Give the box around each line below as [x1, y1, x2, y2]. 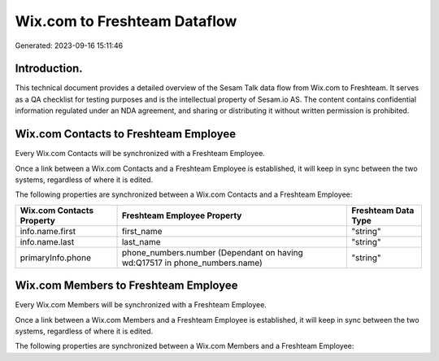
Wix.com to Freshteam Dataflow [15, 12, 237, 30]
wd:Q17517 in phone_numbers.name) [121, 257, 263, 268]
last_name [121, 236, 162, 247]
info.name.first [20, 225, 76, 237]
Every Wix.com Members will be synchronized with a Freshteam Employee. [15, 300, 267, 310]
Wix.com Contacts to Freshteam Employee [15, 127, 236, 141]
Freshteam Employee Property [121, 210, 242, 221]
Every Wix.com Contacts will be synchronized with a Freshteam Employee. [15, 149, 266, 159]
